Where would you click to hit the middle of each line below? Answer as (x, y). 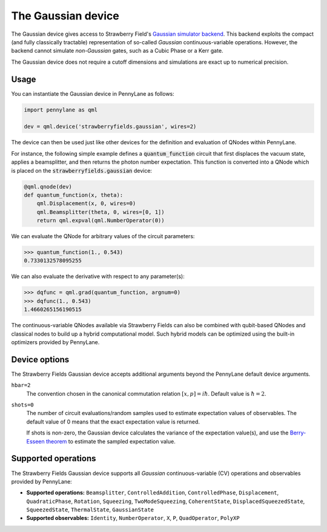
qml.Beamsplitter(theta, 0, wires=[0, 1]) (101, 212)
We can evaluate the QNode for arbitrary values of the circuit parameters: (103, 236)
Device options (40, 360)
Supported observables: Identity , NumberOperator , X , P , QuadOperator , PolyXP (133, 518)
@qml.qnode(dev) (48, 187)
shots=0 (23, 405)
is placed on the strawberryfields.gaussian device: (82, 170)
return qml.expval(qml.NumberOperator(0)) (101, 221)
